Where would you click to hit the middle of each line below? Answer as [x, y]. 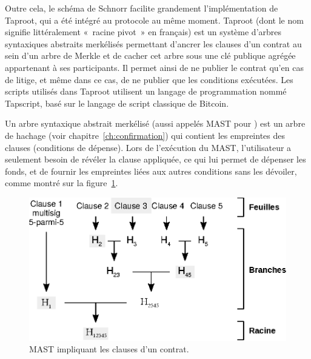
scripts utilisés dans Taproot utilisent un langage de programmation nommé [146, 91]
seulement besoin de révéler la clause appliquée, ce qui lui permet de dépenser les [155, 159]
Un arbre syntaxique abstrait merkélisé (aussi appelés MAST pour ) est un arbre [155, 123]
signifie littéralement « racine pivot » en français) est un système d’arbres [143, 32]
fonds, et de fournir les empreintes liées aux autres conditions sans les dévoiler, [151, 171]
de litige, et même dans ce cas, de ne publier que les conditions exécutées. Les [149, 79]
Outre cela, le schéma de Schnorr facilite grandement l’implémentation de [142, 8]
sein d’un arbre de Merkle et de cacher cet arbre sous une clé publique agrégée [150, 55]
